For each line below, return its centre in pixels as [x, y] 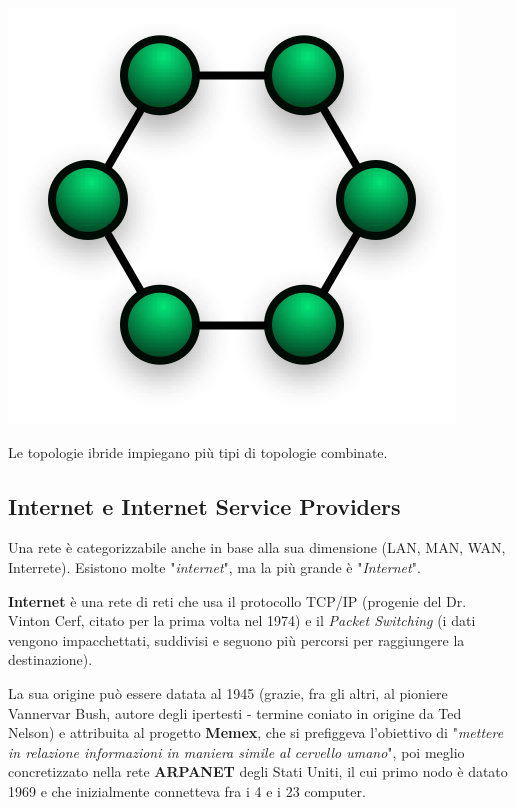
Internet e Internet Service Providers [204, 505]
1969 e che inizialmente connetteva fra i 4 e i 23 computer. [187, 790]
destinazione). [50, 659]
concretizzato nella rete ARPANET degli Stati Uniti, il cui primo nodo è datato [258, 771]
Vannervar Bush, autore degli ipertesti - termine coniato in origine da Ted [235, 712]
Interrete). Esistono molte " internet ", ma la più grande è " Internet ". [214, 566]
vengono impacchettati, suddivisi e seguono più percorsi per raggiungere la [236, 639]
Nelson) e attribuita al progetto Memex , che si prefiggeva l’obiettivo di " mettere [256, 732]
